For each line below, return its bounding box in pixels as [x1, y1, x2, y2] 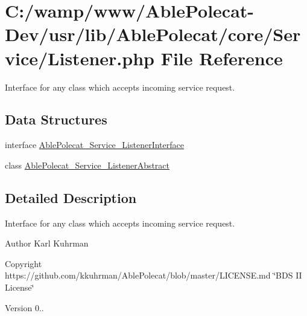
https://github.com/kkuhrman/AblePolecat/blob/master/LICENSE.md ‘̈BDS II [5, 269, 302, 282]
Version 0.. [5, 301, 44, 314]
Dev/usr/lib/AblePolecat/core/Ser [5, 22, 301, 47]
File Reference [160, 45, 283, 70]
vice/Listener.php [5, 45, 154, 70]
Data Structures [5, 110, 107, 129]
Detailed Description [5, 188, 137, 207]
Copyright [5, 257, 42, 269]
